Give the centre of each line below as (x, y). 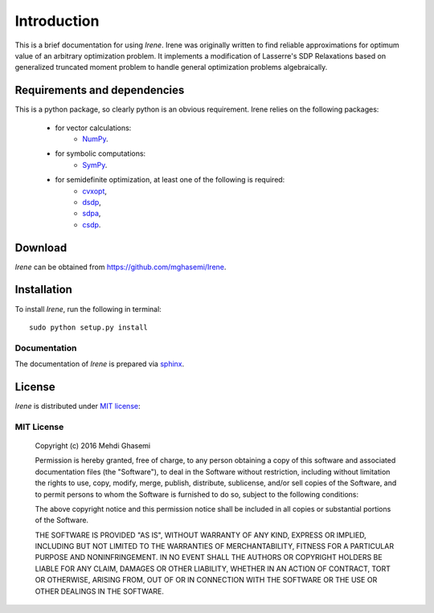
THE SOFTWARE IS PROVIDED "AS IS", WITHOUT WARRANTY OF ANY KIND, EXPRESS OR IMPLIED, (201, 535)
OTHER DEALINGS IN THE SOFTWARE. (100, 591)
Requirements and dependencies (100, 90)
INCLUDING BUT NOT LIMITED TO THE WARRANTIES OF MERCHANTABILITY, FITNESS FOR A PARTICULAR (214, 546)
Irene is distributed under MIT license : (78, 406)
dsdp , (92, 202)
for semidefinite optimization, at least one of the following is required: (170, 180)
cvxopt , (95, 191)
